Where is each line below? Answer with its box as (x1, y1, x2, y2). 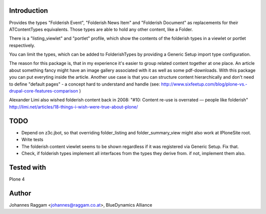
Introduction (9, 6, 48, 15)
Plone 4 (9, 176, 25, 182)
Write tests (21, 137, 44, 143)
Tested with (9, 163, 46, 172)
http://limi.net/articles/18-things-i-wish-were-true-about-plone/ (9, 104, 138, 110)
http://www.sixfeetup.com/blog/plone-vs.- (161, 81, 248, 87)
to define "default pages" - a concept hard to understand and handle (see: (9, 81, 160, 87)
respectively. (9, 42, 35, 48)
